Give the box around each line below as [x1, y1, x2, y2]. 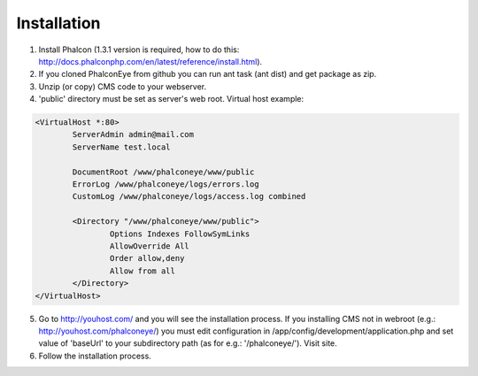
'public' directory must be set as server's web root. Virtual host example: [38, 94, 305, 104]
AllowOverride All [109, 242, 189, 251]
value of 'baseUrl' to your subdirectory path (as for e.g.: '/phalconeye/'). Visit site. [38, 338, 338, 349]
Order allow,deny [109, 253, 185, 264]
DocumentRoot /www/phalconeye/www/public [72, 166, 255, 177]
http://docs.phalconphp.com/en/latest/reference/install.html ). [38, 56, 263, 66]
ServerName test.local [72, 142, 172, 152]
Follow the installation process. [38, 350, 152, 361]
